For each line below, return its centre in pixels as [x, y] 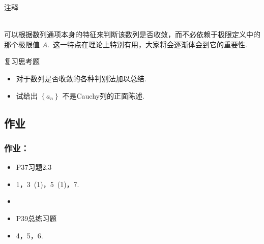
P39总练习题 [36, 218]
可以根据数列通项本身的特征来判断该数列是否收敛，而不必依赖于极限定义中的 [132, 34]
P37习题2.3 [34, 167]
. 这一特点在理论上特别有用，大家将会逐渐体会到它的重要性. [147, 44]
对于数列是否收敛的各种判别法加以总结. [81, 78]
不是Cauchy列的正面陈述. [103, 95]
